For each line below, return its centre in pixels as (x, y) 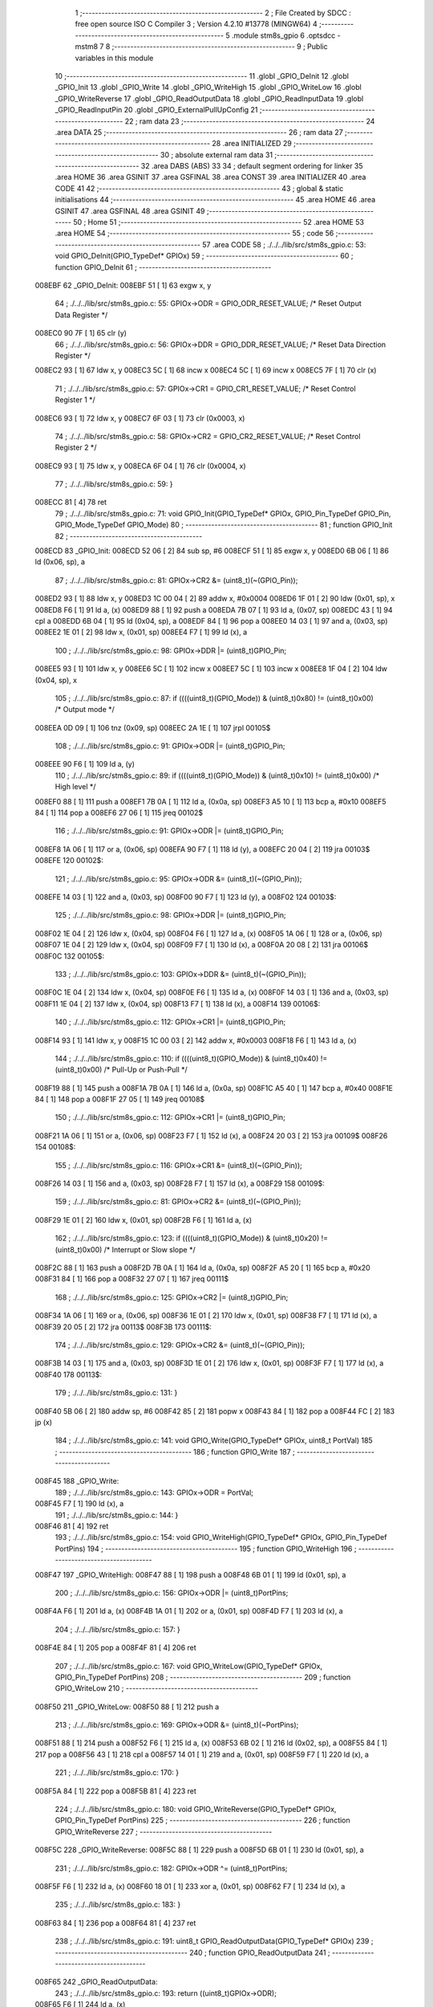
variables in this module (114, 58)
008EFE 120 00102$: (69, 861)
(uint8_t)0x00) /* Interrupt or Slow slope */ (125, 1249)
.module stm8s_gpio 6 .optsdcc (283, 35)
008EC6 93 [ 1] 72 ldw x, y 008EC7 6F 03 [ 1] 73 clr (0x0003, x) (140, 418)
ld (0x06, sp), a (60, 562)
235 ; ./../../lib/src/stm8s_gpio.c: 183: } (118, 1905)
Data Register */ (81, 315)
